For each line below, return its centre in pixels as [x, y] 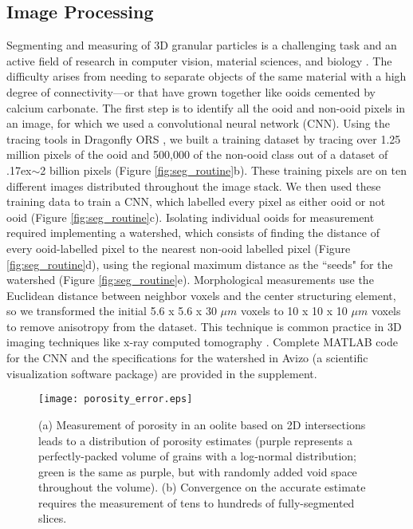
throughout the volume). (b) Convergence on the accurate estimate [202, 487]
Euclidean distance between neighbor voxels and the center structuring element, [201, 295]
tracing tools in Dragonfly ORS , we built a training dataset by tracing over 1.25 [204, 138]
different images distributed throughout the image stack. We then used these [194, 186]
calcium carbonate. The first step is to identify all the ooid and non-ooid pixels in [206, 107]
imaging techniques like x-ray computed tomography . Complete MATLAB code [202, 342]
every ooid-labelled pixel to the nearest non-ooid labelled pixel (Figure [179, 248]
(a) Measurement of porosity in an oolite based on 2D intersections [202, 424]
